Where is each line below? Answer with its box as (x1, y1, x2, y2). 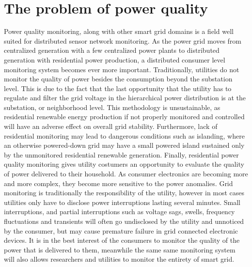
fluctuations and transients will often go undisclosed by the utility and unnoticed (4, 216, 244, 226)
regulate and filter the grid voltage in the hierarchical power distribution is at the (4, 93, 246, 103)
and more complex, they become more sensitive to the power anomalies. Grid (4, 178, 233, 188)
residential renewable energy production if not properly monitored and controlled (4, 111, 245, 122)
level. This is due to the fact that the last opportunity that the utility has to (4, 83, 232, 93)
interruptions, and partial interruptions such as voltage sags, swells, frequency (4, 206, 235, 217)
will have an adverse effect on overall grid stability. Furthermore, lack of (4, 121, 218, 131)
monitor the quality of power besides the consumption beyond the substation (4, 74, 233, 84)
